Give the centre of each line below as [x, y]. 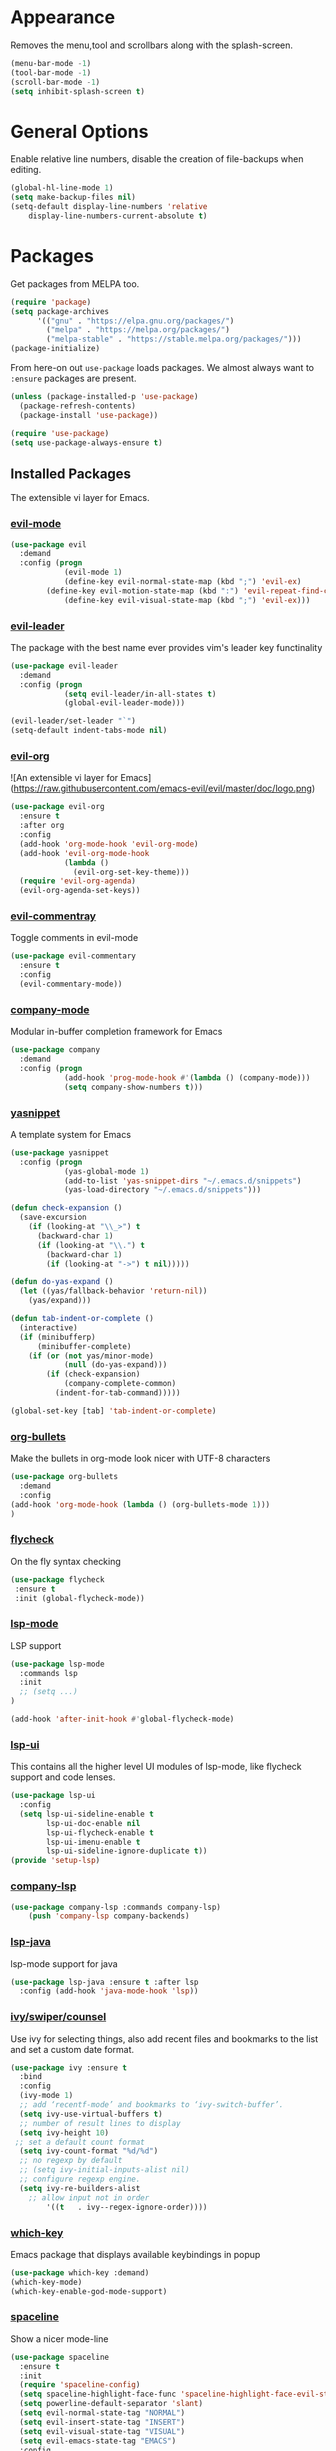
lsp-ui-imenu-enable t [93, 1842]
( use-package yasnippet [60, 1152]
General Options [79, 131]
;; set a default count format [79, 2142]
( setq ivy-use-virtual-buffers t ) [91, 2114]
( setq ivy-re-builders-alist [80, 2188]
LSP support [36, 1645]
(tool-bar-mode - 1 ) [51, 72]
